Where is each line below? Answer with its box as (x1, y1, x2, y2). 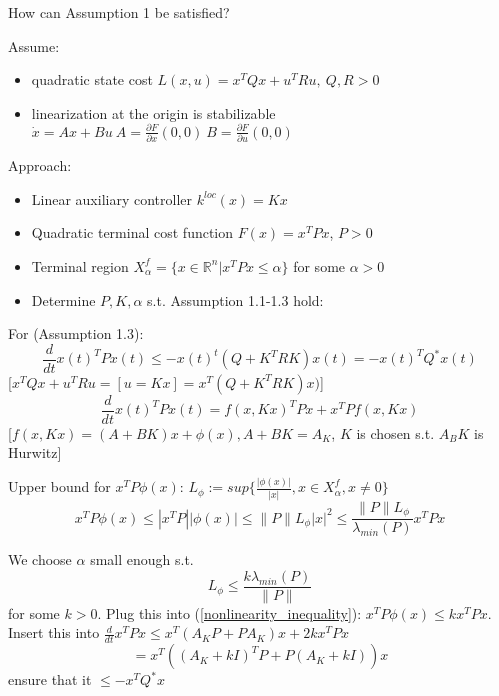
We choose (8, 549, 72, 570)
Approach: (8, 155, 72, 176)
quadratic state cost (31, 69, 153, 90)
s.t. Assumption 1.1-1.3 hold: (147, 289, 324, 310)
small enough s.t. (90, 549, 194, 570)
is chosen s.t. (356, 422, 435, 443)
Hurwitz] (8, 442, 62, 463)
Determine (31, 289, 96, 310)
